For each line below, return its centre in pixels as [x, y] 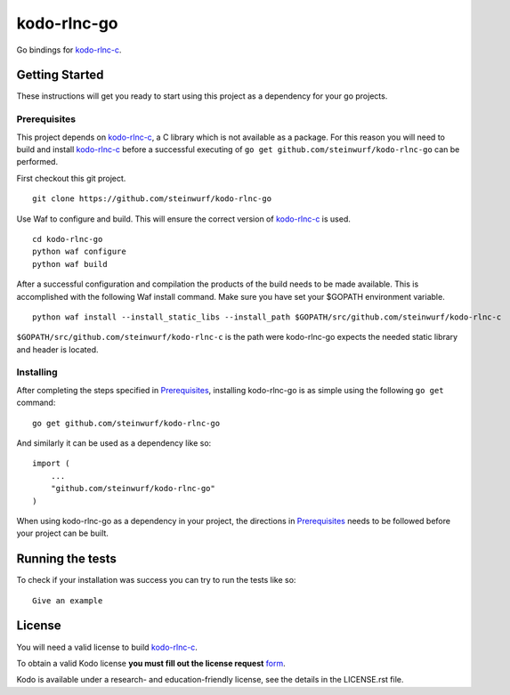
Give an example [68, 600]
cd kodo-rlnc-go [68, 239]
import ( [51, 464]
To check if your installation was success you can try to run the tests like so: [156, 580]
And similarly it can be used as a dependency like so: [114, 443]
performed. [37, 162]
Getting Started [60, 75]
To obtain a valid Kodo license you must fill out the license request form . [151, 663]
